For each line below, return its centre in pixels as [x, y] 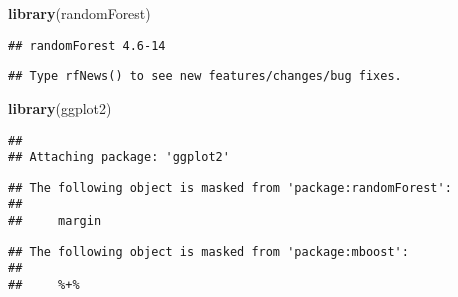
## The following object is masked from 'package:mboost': [208, 251]
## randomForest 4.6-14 [87, 45]
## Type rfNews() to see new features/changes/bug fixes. [205, 76]
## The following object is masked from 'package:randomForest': [230, 187]
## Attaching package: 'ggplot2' [119, 157]
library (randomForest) [79, 13]
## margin [55, 221]
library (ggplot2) [60, 107]
